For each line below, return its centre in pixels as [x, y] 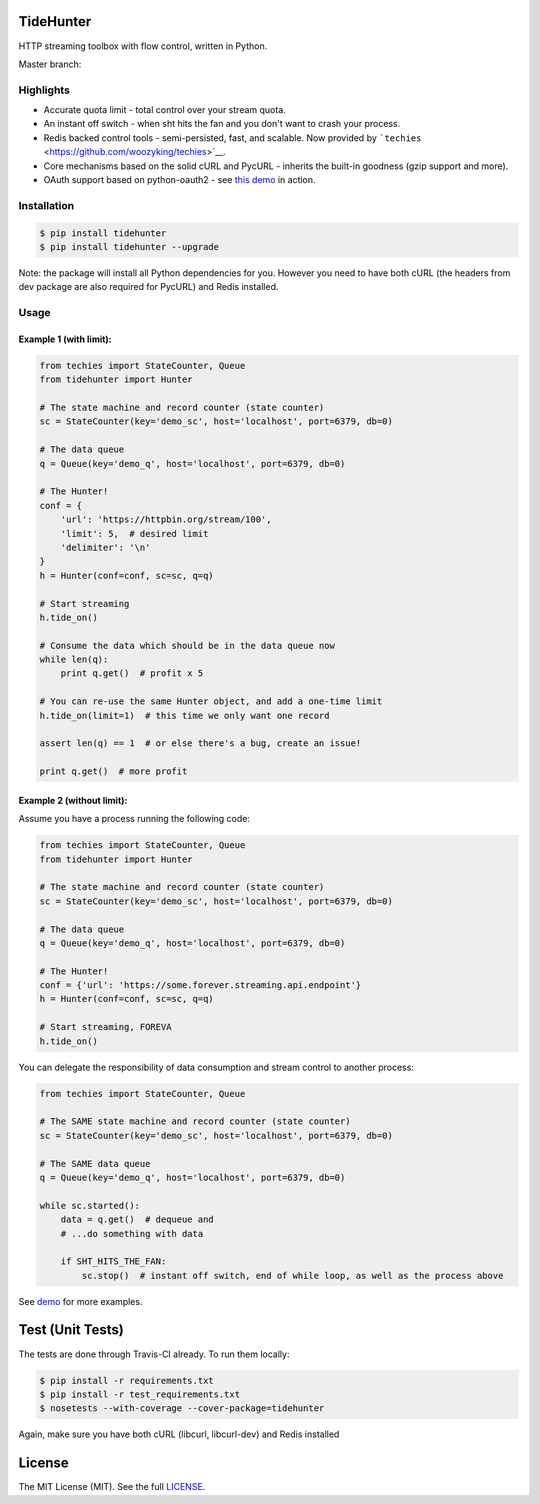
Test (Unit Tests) [71, 1330]
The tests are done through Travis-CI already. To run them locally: [154, 1354]
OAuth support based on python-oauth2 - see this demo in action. [179, 179]
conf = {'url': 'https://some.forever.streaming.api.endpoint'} [200, 985]
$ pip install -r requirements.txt [126, 1380]
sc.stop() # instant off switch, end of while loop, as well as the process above [292, 1275]
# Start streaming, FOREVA [105, 1027]
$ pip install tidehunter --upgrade [129, 246]
